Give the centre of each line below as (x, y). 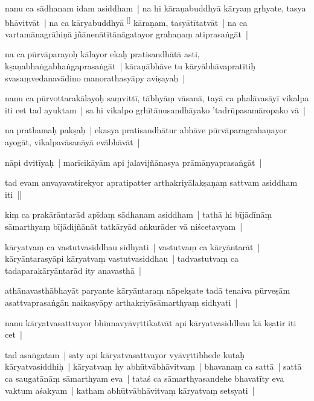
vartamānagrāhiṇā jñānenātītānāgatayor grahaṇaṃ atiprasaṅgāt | (127, 33)
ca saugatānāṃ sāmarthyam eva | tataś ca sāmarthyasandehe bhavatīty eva (145, 378)
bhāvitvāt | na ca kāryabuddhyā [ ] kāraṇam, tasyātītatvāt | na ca (126, 21)
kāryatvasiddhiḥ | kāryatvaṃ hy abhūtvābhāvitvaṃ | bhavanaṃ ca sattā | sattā (153, 366)
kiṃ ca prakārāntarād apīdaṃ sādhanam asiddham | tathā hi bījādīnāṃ (139, 214)
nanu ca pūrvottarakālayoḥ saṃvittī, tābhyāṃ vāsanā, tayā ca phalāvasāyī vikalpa (157, 98)
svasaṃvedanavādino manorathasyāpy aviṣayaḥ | (95, 77)
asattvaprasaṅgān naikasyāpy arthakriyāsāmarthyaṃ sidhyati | (121, 302)
